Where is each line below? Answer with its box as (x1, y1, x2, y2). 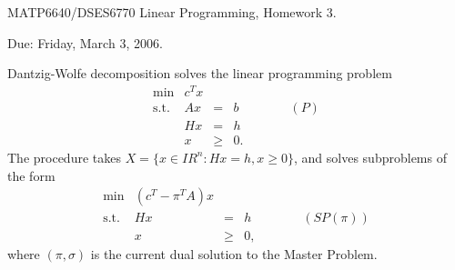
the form (7, 165, 56, 185)
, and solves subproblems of (294, 147, 447, 166)
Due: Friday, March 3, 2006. (7, 33, 163, 52)
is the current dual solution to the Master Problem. (90, 245, 378, 264)
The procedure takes (7, 147, 121, 166)
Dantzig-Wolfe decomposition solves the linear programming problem (7, 64, 392, 83)
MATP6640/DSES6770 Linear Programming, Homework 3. (7, 3, 337, 21)
